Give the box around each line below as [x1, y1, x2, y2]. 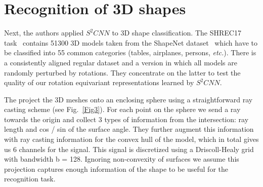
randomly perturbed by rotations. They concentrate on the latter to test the [4, 67, 241, 78]
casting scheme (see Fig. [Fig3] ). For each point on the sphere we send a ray [4, 104, 241, 115]
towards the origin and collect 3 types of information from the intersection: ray [4, 114, 249, 124]
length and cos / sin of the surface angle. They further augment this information [4, 124, 254, 134]
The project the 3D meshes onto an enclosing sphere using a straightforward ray [4, 94, 253, 104]
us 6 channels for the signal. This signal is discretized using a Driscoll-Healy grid [4, 143, 254, 154]
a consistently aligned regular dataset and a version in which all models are [4, 57, 237, 67]
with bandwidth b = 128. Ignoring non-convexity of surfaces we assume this [4, 154, 239, 164]
